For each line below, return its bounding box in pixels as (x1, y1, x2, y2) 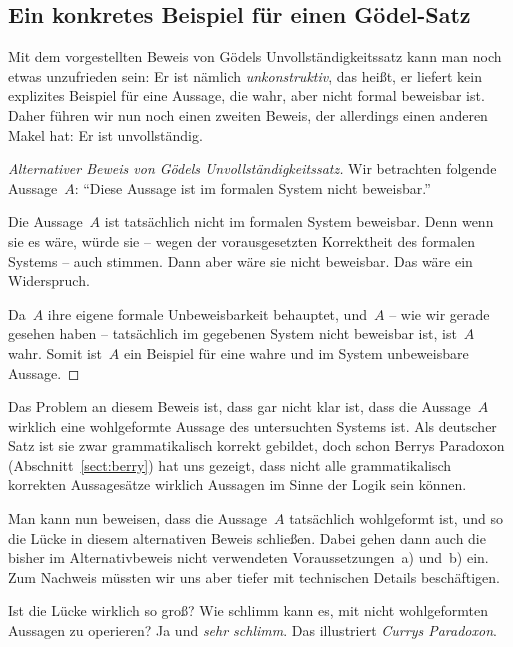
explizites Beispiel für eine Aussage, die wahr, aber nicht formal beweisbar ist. (8, 85, 485, 106)
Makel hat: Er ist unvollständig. (8, 124, 203, 145)
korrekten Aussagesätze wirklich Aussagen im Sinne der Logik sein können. (8, 474, 467, 495)
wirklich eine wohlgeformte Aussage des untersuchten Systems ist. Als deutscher (8, 415, 497, 436)
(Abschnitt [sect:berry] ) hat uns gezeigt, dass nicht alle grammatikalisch (8, 454, 452, 475)
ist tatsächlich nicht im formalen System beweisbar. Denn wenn (104, 211, 494, 232)
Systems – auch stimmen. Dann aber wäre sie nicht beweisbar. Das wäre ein (8, 250, 473, 271)
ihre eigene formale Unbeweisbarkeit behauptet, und (47, 303, 367, 324)
